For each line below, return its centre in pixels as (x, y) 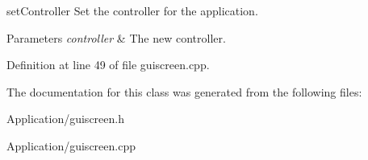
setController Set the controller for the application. (132, 10)
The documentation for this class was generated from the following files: (184, 91)
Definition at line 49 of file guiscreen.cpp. (108, 65)
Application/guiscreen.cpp (71, 145)
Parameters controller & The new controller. (116, 37)
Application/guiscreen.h (65, 119)
